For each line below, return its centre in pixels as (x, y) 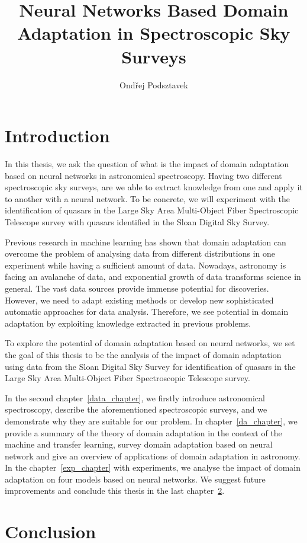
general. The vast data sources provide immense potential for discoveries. (137, 288)
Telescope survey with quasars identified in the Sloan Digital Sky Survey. (137, 222)
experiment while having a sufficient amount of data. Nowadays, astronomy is (146, 265)
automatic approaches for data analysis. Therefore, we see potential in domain (147, 312)
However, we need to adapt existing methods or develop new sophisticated (139, 300)
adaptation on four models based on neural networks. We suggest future (135, 479)
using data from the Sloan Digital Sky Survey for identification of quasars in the (150, 366)
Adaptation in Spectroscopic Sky (154, 33)
